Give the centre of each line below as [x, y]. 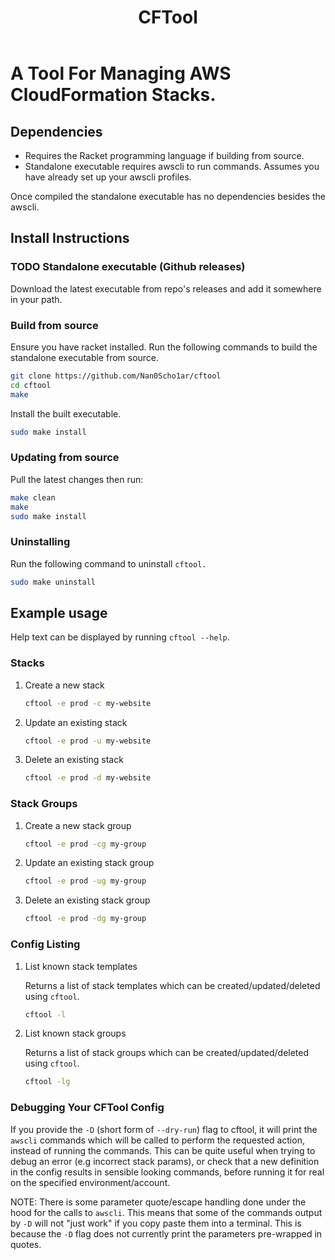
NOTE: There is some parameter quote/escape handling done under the [158, 1202]
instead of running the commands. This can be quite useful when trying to [163, 1150]
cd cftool [31, 385]
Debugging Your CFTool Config [87, 1108]
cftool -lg [47, 1082]
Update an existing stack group [89, 863]
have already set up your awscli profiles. [108, 177]
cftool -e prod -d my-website [88, 778]
